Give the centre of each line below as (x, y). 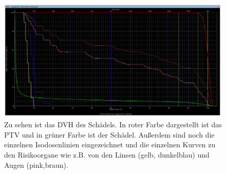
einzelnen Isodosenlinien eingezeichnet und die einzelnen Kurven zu (110, 144)
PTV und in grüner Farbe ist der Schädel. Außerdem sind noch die (109, 134)
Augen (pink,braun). (36, 165)
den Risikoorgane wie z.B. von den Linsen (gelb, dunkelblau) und (107, 155)
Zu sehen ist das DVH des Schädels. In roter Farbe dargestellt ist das (113, 124)
